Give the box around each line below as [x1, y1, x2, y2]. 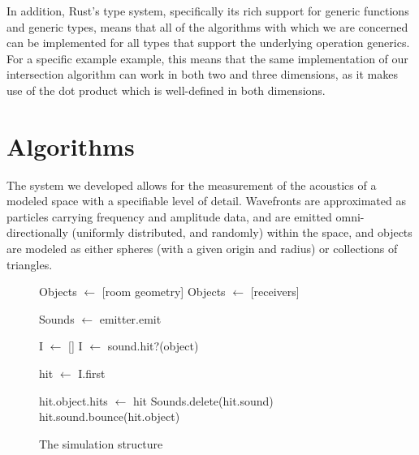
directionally [6, 224, 68, 241]
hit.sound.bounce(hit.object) [39, 408, 180, 425]
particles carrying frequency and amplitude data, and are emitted [6, 208, 332, 225]
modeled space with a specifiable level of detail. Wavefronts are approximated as [6, 192, 406, 209]
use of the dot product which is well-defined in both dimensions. [6, 81, 326, 98]
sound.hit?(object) [107, 337, 199, 354]
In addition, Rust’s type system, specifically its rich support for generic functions [6, 2, 409, 19]
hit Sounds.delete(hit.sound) [132, 392, 274, 409]
